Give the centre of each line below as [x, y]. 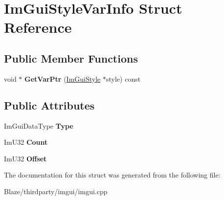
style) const [123, 78]
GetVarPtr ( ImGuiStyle [63, 78]
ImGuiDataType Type [39, 125]
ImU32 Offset [25, 158]
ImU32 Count [26, 142]
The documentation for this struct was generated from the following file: [112, 175]
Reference [38, 27]
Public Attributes [49, 105]
